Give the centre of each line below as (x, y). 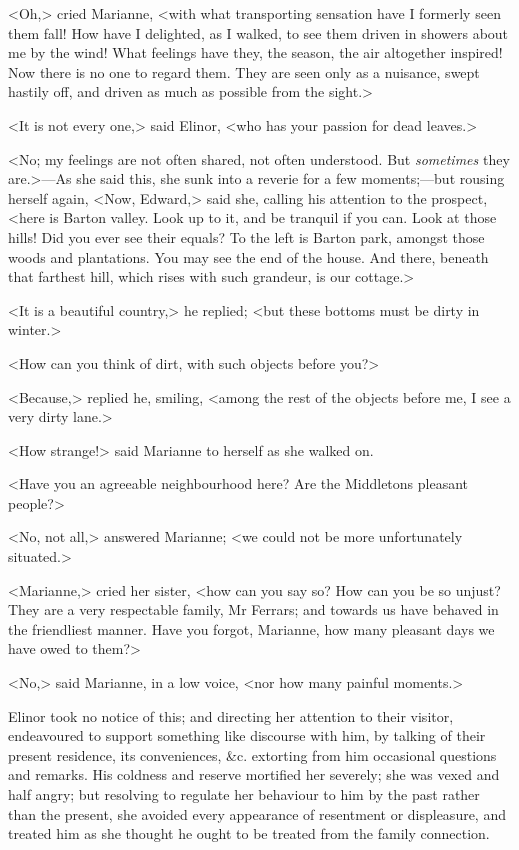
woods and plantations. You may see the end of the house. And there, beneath (248, 256)
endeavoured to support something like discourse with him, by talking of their (247, 735)
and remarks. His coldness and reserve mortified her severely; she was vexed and (254, 774)
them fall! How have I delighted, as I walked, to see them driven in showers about (258, 32)
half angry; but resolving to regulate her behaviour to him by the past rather (244, 794)
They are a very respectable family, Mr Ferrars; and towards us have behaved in (253, 609)
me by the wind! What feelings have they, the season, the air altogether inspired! (255, 52)
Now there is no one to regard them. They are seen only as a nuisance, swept (244, 71)
